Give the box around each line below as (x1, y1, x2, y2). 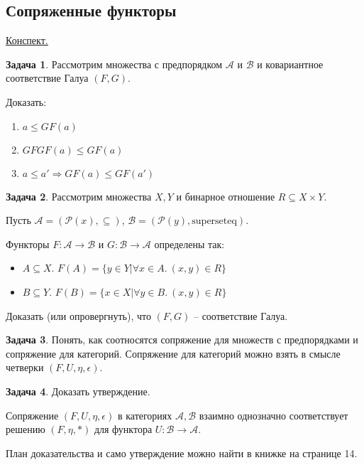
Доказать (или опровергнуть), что (6, 308, 151, 323)
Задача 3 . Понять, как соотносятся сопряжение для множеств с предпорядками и (6, 332, 358, 347)
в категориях (117, 407, 172, 422)
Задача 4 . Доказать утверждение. (6, 383, 150, 398)
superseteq (192, 216, 237, 227)
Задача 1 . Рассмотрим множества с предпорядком (6, 56, 223, 71)
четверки (6, 360, 44, 375)
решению (6, 422, 45, 437)
